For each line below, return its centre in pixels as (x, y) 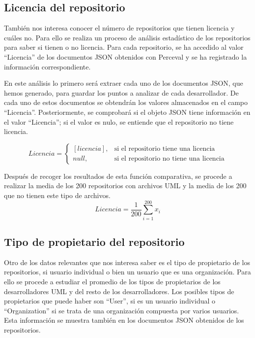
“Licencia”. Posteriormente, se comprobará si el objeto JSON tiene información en (127, 112)
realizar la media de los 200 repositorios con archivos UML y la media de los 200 (125, 186)
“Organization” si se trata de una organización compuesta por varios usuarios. (122, 310)
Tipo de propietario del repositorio (94, 242)
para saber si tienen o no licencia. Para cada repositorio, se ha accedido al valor (124, 47)
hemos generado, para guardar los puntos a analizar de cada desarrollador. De (121, 92)
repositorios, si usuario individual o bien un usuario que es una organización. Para (127, 272)
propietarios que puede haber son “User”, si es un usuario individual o (110, 301)
